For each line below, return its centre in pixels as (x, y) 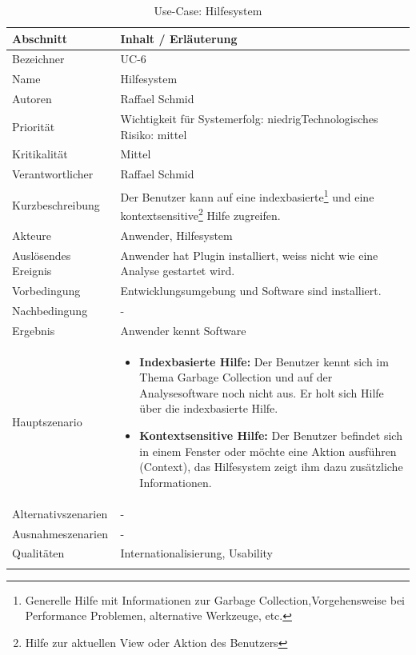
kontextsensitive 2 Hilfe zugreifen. (200, 214)
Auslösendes (42, 255)
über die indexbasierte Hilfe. (209, 408)
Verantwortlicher (53, 174)
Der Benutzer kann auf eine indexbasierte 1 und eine (247, 196)
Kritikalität (40, 154)
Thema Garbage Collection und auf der (236, 377)
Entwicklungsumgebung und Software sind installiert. (251, 291)
